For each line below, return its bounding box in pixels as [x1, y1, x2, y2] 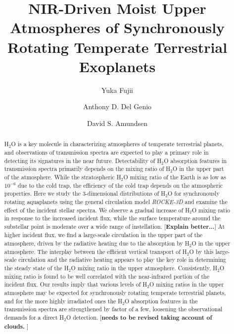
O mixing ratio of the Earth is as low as [123, 172, 226, 181]
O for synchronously [168, 189, 220, 198]
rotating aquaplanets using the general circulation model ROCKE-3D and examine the [4, 197, 228, 206]
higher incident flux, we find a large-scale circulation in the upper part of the [4, 231, 203, 239]
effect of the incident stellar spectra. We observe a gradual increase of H [4, 206, 190, 214]
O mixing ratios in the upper [149, 280, 224, 289]
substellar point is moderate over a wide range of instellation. [4, 222, 162, 230]
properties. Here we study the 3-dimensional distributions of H [4, 189, 166, 198]
